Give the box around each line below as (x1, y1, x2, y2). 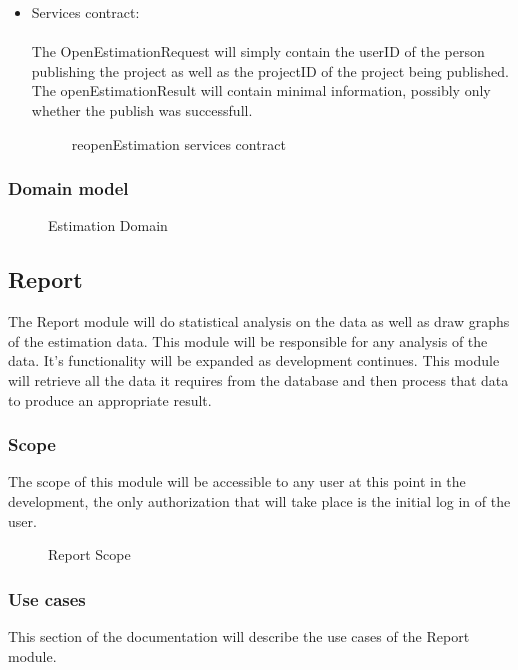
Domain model (8, 176, 129, 201)
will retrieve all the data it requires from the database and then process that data (8, 369, 509, 390)
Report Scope (48, 544, 131, 565)
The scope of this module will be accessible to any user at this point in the (8, 471, 466, 492)
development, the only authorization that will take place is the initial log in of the (8, 490, 511, 511)
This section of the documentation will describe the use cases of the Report (8, 625, 470, 646)
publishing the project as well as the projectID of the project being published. (31, 60, 509, 81)
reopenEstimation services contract (71, 133, 286, 154)
